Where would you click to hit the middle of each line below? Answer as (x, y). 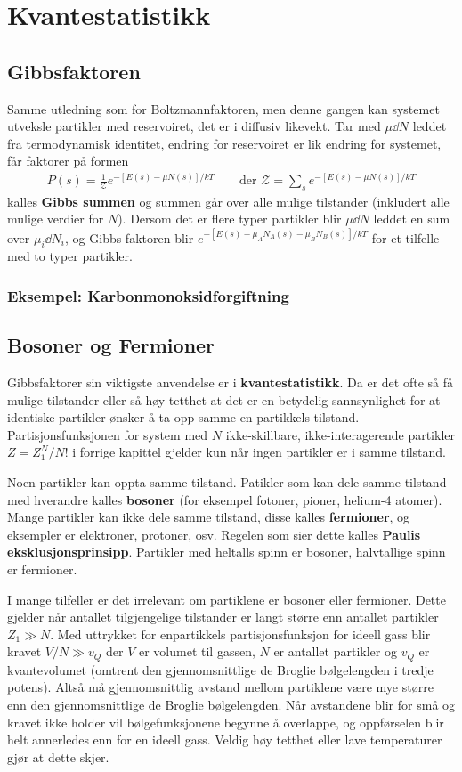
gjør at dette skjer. (58, 756)
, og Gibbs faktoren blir (130, 237)
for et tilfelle (405, 237)
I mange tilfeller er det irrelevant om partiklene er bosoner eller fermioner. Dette (227, 599)
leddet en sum (412, 219)
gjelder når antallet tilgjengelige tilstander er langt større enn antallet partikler (223, 617)
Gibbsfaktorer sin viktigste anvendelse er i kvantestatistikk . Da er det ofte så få (231, 382)
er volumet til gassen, (197, 651)
